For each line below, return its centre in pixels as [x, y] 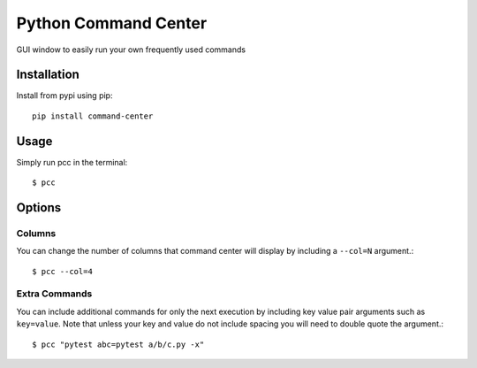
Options [39, 207]
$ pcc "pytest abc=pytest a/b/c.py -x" [118, 344]
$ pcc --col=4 [62, 271]
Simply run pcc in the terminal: [72, 162]
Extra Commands [54, 294]
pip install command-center [93, 116]
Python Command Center [112, 23]
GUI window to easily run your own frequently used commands [131, 50]
